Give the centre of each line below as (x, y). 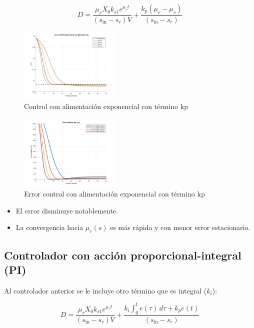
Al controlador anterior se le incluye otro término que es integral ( (105, 290)
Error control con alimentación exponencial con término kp (114, 194)
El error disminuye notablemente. (67, 210)
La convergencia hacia (49, 227)
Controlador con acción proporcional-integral (123, 255)
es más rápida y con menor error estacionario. (180, 227)
